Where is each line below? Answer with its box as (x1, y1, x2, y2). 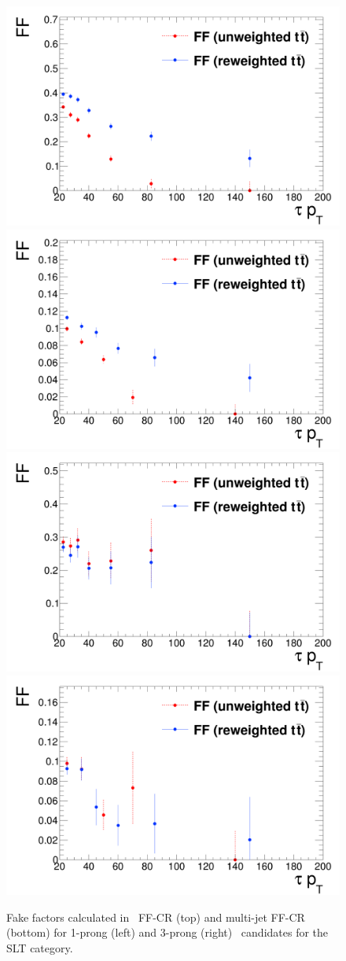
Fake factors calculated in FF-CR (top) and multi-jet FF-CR (6, 908, 305, 925)
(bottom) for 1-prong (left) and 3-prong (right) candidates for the (6, 924, 329, 941)
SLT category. (6, 939, 73, 955)
